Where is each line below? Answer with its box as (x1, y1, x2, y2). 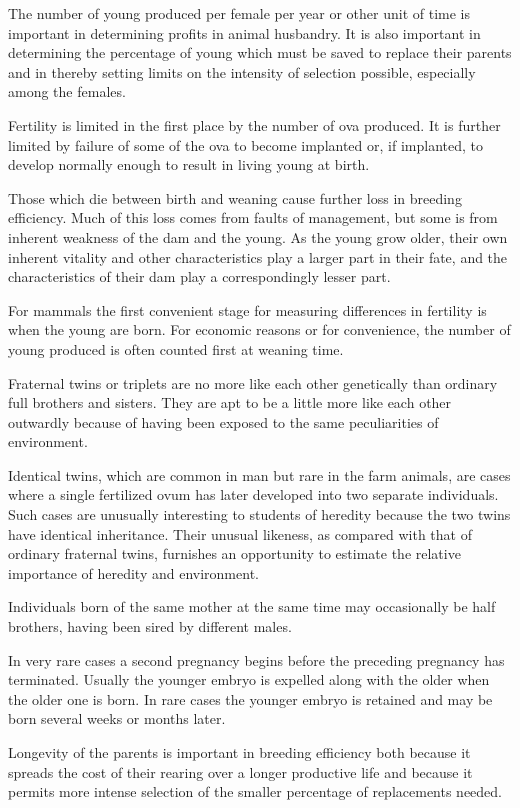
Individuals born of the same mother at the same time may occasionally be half (8, 596, 496, 617)
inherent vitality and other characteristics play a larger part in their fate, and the (8, 246, 508, 267)
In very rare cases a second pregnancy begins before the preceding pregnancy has (8, 649, 505, 670)
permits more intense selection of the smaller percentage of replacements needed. (8, 781, 503, 802)
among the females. (8, 81, 126, 102)
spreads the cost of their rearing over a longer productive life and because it (8, 761, 473, 782)
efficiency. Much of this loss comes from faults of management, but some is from (8, 207, 498, 228)
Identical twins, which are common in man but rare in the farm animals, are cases (8, 464, 511, 485)
